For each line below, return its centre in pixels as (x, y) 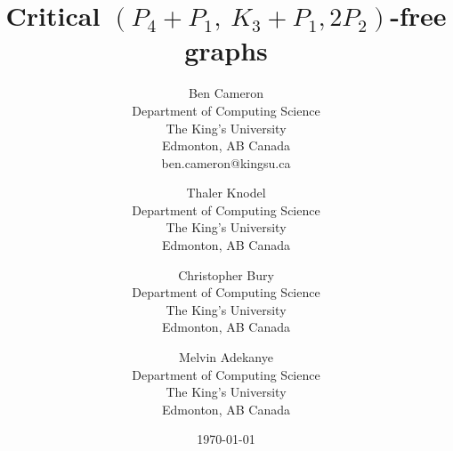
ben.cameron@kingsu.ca (226, 162)
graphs (226, 50)
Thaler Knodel (226, 193)
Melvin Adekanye (226, 357)
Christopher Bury (226, 274)
